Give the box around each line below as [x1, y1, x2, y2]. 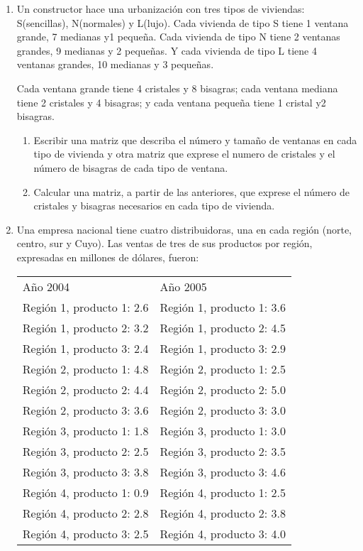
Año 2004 [22, 278, 70, 295]
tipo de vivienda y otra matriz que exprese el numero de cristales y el [33, 146, 335, 161]
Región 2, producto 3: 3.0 [160, 401, 286, 418]
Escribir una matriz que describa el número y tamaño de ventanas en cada [33, 132, 357, 147]
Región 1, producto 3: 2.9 [160, 339, 286, 356]
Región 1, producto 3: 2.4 [22, 339, 149, 356]
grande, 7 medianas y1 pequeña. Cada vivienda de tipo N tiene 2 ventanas [16, 29, 340, 44]
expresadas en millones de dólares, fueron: [16, 249, 199, 264]
